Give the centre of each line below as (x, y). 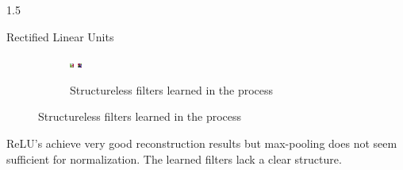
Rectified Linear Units (60, 36)
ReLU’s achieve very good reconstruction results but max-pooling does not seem (202, 143)
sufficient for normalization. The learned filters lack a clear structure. (174, 158)
